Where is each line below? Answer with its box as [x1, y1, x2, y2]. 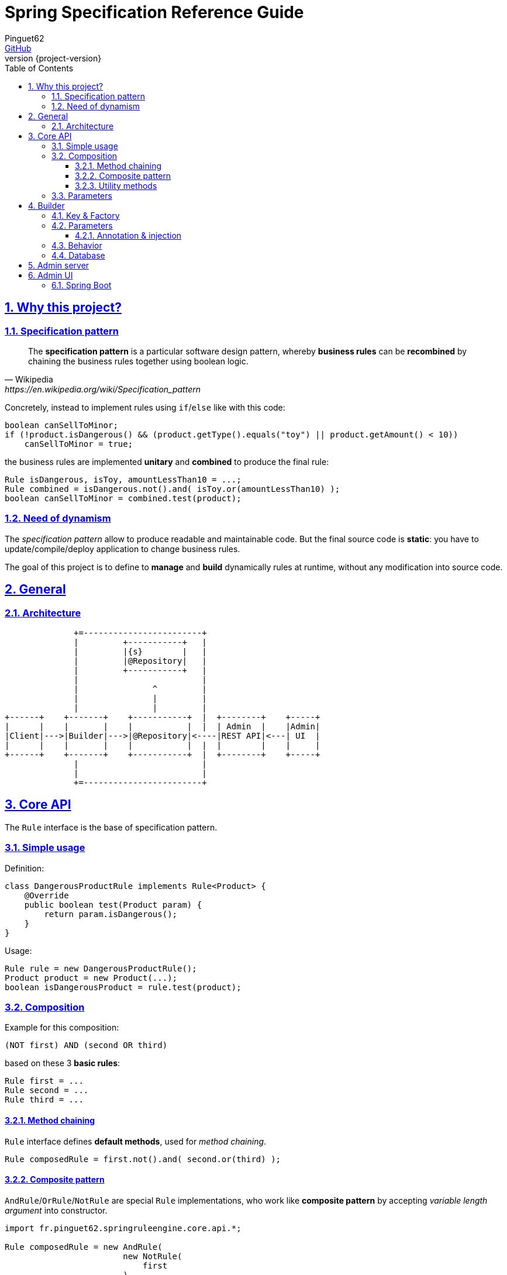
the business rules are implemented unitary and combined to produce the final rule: [5, 456, 329, 467]
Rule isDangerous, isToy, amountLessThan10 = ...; [5, 474, 242, 484]
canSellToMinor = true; [24, 439, 133, 449]
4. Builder [28, 200, 65, 211]
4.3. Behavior [51, 240, 102, 250]
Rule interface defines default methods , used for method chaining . [5, 1136, 267, 1146]
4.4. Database [51, 250, 105, 260]
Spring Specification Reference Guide [5, 2, 304, 22]
